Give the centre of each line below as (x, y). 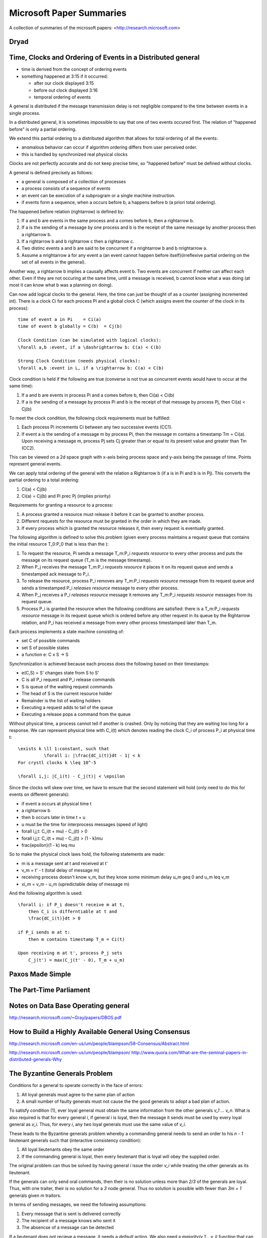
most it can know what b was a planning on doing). (61, 285)
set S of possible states (45, 647)
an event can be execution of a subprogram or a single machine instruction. (98, 195)
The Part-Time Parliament (50, 990)
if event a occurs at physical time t (56, 803)
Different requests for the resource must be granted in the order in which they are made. (111, 521)
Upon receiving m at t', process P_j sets (70, 953)
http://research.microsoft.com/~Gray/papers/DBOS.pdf (66, 1017)
